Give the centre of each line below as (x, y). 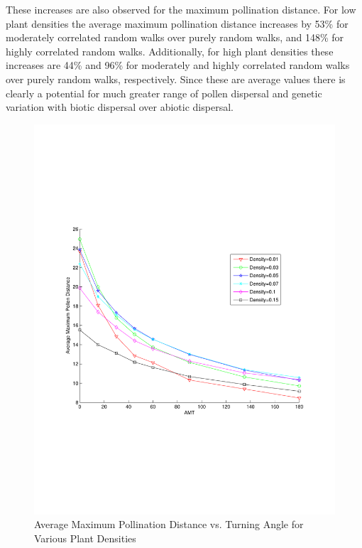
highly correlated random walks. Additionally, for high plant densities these (170, 51)
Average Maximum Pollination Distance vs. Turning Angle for (169, 524)
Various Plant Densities (85, 538)
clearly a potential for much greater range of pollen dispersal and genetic (164, 93)
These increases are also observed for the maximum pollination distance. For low (181, 9)
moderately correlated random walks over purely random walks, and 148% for (175, 37)
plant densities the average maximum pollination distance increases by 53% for (177, 23)
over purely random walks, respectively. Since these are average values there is (176, 79)
